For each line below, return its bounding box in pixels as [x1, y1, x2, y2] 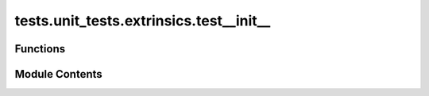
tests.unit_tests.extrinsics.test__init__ [14, 12, 271, 29]
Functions [14, 42, 66, 56]
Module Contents [14, 67, 102, 81]
